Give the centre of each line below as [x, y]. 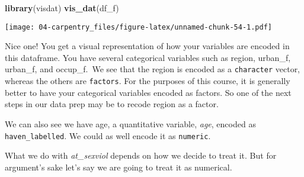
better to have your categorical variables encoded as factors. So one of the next [148, 92]
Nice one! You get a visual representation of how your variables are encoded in [147, 46]
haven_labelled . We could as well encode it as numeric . [108, 135]
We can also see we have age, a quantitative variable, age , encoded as [130, 123]
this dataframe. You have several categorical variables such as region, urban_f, [148, 57]
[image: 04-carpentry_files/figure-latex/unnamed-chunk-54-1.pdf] [139, 27]
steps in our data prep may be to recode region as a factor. [112, 104]
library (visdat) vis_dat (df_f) [62, 8]
